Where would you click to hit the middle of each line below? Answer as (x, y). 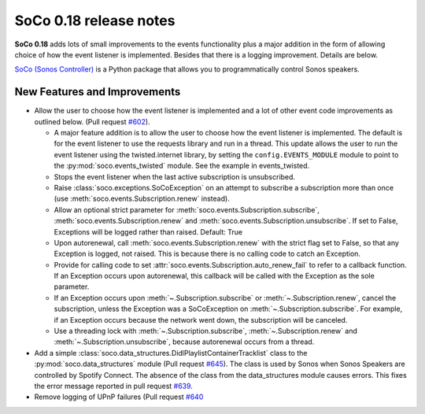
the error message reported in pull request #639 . (113, 386)
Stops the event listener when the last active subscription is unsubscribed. (174, 176)
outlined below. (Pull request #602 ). (92, 121)
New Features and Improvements (98, 92)
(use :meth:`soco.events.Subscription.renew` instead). (142, 199)
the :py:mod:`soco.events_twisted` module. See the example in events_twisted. (182, 166)
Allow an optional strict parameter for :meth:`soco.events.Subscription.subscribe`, (187, 209)
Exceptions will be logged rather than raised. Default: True (148, 231)
